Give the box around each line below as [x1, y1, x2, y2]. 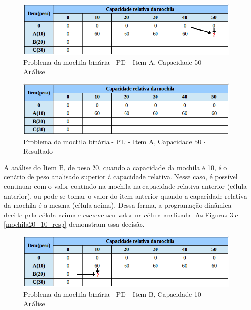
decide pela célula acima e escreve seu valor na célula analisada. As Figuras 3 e [4, 209, 238, 219]
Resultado [23, 146, 53, 156]
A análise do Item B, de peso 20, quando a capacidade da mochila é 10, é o [4, 162, 227, 172]
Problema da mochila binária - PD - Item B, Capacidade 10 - [23, 289, 206, 299]
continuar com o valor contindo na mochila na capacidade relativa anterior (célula [4, 181, 247, 191]
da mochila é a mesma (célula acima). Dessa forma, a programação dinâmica [4, 200, 232, 210]
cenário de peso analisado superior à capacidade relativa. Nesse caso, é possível [4, 171, 238, 182]
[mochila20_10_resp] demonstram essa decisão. [4, 219, 145, 229]
